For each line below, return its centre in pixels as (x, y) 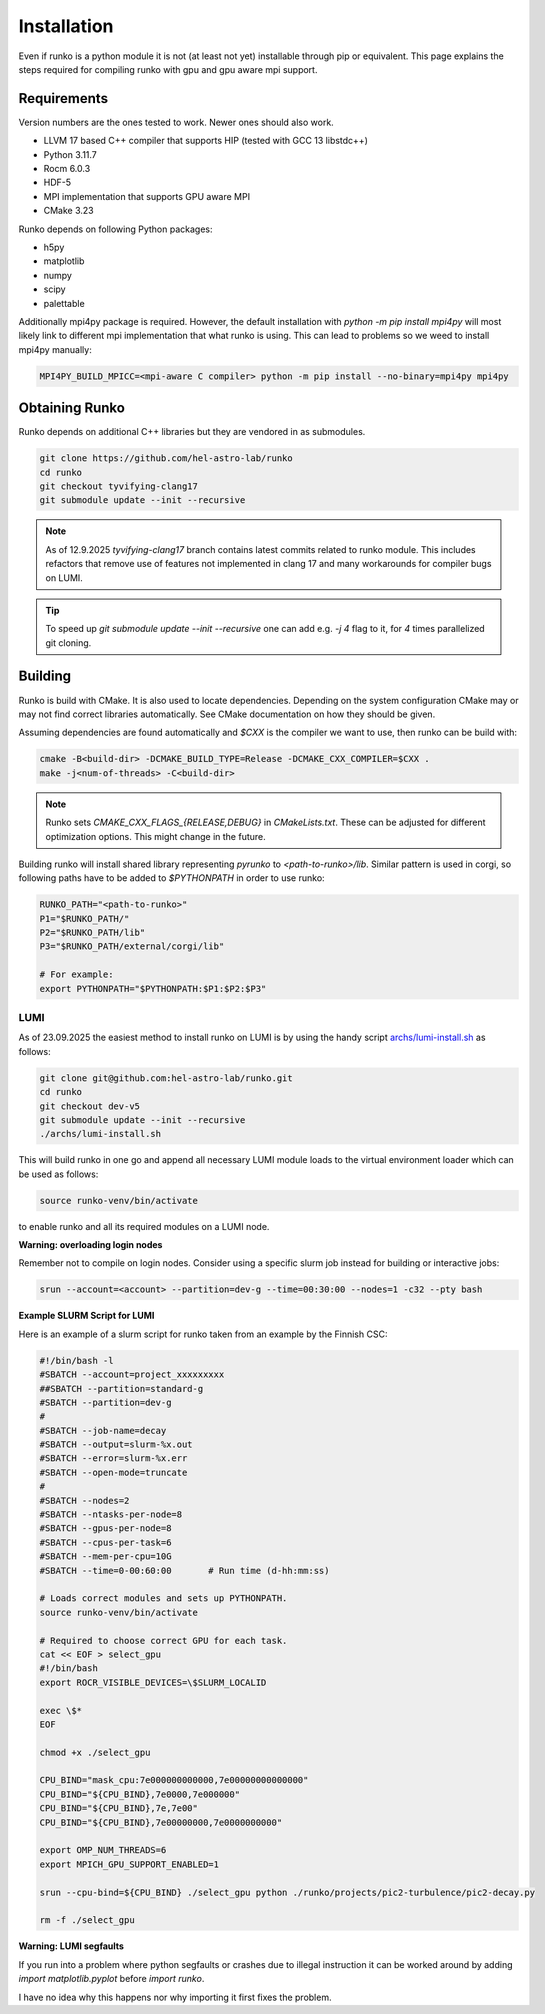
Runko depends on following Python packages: (115, 229)
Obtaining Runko (71, 408)
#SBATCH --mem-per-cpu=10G (105, 1556)
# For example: (76, 974)
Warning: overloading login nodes (90, 1245)
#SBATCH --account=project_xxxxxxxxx (132, 1374)
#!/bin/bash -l (76, 1360)
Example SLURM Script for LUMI (86, 1316)
